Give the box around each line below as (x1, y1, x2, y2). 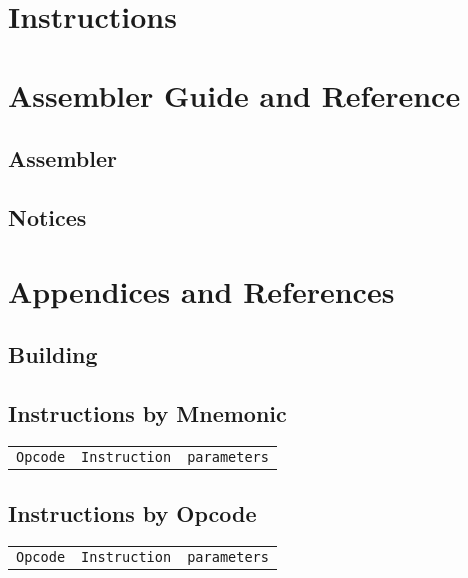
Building (8, 339, 98, 370)
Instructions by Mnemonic (8, 397, 287, 428)
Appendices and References (8, 270, 395, 311)
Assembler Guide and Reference (8, 74, 461, 115)
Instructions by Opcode (8, 498, 257, 529)
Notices (8, 201, 87, 232)
